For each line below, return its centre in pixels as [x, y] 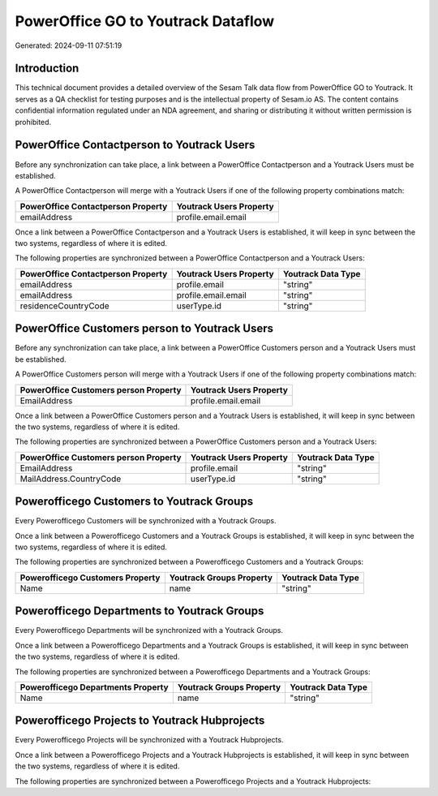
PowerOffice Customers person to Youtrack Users [144, 329]
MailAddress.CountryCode [71, 479]
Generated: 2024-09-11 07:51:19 [69, 45]
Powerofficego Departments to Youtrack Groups [140, 611]
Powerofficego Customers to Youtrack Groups [134, 502]
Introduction [47, 69]
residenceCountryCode [64, 306]
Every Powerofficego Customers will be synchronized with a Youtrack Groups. [146, 521]
